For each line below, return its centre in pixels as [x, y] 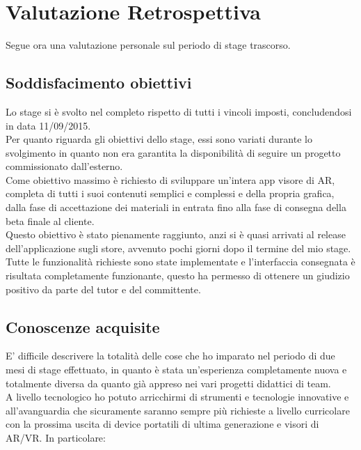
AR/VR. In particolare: [56, 437]
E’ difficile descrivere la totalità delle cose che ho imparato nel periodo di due [170, 356]
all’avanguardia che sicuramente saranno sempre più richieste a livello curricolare [178, 410]
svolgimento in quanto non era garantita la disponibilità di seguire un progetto [173, 152]
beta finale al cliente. [50, 220]
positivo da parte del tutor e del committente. [103, 289]
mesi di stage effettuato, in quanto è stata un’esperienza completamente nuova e [176, 370]
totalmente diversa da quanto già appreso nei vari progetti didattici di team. [168, 383]
